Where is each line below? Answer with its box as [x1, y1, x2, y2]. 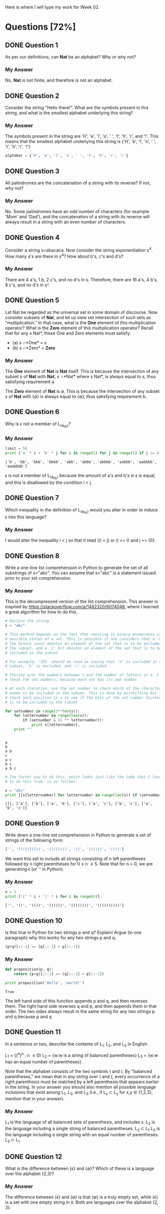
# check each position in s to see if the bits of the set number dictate [5, 695, 162, 700]
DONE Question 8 [5, 552, 60, 560]
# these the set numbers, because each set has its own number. [5, 677, 139, 682]
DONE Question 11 [5, 1028, 61, 1036]
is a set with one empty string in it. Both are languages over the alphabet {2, [5, 1199, 159, 1205]
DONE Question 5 [5, 296, 60, 304]
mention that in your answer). [5, 1096, 65, 1101]
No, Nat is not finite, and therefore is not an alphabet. [5, 77, 113, 83]
